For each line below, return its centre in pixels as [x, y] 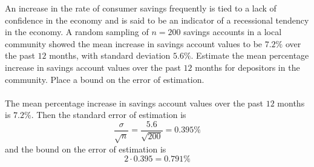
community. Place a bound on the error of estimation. [105, 79]
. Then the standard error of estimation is [109, 115]
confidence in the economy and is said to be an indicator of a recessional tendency [157, 20]
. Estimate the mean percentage [250, 55]
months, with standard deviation [110, 55]
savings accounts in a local [233, 32]
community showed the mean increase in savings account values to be [134, 43]
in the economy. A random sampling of [77, 32]
